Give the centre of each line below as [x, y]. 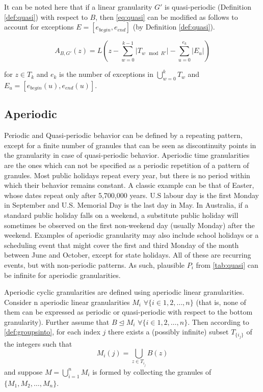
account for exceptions [39, 27]
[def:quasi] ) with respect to [46, 17]
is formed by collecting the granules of [152, 371]
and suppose [23, 371]
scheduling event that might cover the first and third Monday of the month [122, 245]
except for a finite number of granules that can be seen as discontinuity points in [130, 145]
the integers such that [38, 343]
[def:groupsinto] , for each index [52, 332]
